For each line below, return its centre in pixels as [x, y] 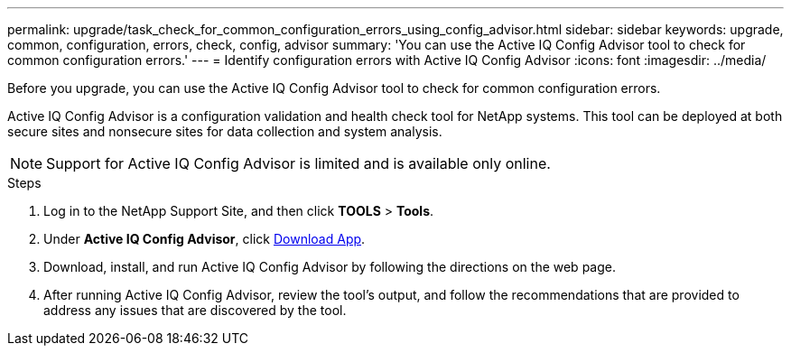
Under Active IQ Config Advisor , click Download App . [205, 239]
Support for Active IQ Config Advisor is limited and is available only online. [298, 163]
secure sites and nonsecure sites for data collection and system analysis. [225, 131]
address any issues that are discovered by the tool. [195, 310]
